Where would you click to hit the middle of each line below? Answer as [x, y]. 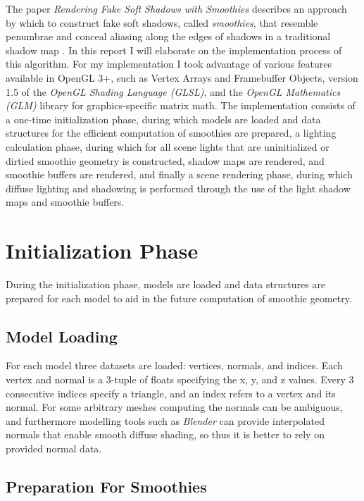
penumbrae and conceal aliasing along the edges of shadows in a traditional [168, 36]
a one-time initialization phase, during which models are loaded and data [163, 119]
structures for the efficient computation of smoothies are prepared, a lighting [171, 133]
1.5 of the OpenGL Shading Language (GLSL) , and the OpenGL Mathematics [173, 91]
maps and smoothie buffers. [65, 202]
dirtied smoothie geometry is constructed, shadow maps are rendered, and [165, 160]
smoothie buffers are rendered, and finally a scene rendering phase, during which [179, 174]
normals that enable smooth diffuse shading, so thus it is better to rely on [165, 434]
